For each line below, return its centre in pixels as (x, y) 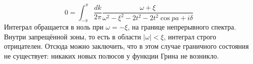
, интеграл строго (190, 36)
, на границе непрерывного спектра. (182, 27)
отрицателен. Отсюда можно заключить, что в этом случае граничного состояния (126, 46)
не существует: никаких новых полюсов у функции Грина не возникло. (112, 56)
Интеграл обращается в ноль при (54, 27)
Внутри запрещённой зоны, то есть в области (73, 36)
